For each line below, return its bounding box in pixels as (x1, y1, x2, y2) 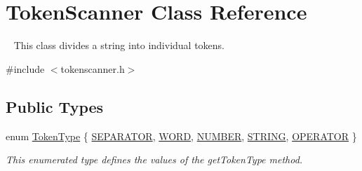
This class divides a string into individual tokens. (13, 38, 225, 53)
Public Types (6, 95, 104, 117)
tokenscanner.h (60, 61, 125, 76)
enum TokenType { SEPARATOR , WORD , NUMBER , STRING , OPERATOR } (6, 128, 357, 143)
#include (6, 61, 45, 76)
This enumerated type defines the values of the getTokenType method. (6, 152, 303, 167)
